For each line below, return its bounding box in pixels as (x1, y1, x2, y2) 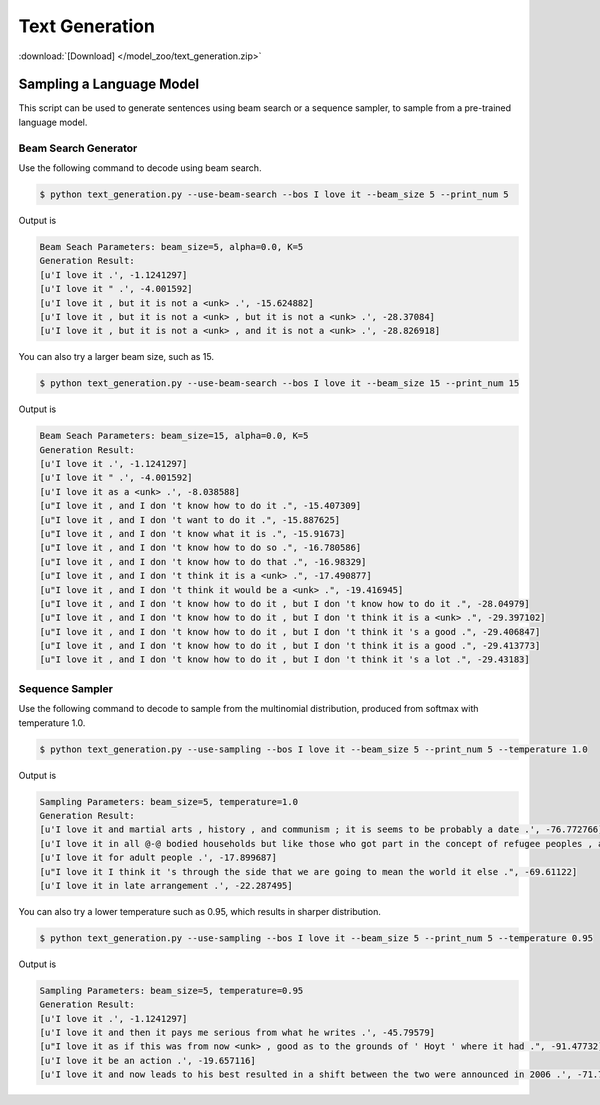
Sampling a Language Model (18, 76, 200, 93)
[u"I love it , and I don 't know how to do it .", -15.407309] (39, 500, 362, 512)
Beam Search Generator (18, 141, 138, 155)
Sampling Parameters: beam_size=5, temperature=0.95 (39, 985, 304, 996)
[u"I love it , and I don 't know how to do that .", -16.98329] (39, 556, 367, 567)
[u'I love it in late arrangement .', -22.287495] (39, 880, 294, 891)
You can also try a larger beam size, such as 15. (18, 351, 215, 363)
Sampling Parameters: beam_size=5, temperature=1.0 (39, 796, 299, 807)
